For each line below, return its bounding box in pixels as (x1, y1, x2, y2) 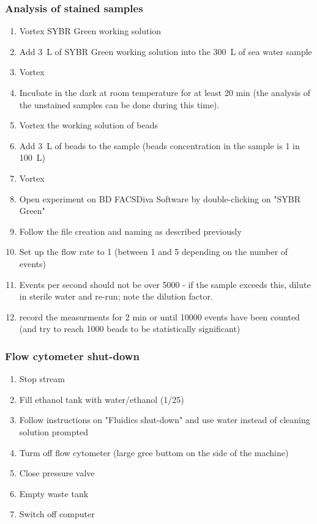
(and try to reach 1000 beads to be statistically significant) (19, 322, 241, 335)
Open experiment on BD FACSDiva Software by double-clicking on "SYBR (19, 192, 300, 205)
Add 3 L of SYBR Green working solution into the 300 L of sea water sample (19, 45, 312, 57)
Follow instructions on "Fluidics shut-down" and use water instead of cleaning (19, 413, 310, 426)
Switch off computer (19, 507, 95, 520)
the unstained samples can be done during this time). (19, 98, 220, 111)
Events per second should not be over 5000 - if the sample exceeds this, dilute (19, 278, 311, 290)
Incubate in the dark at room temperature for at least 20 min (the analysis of (19, 86, 311, 98)
